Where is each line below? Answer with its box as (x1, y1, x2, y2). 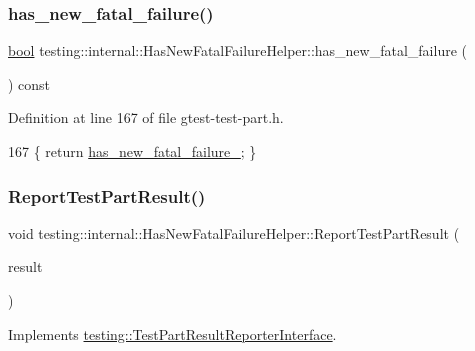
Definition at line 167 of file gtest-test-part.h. (8, 107, 284, 128)
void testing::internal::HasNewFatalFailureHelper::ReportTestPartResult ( (8, 222, 460, 243)
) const (8, 73, 51, 94)
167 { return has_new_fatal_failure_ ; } (8, 141, 257, 161)
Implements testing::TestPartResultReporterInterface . (8, 323, 337, 344)
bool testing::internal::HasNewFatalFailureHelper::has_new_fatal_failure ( (8, 40, 467, 61)
